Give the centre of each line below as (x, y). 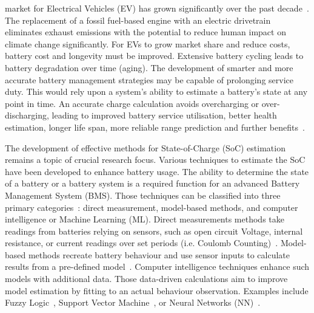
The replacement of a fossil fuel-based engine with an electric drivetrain (138, 20)
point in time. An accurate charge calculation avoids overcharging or (132, 103)
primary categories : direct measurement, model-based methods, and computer (152, 207)
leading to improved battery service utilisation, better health (164, 115)
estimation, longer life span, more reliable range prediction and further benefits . (155, 127)
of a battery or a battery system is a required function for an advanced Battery (152, 183)
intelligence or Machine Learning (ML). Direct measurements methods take (145, 219)
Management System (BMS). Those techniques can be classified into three (143, 195)
